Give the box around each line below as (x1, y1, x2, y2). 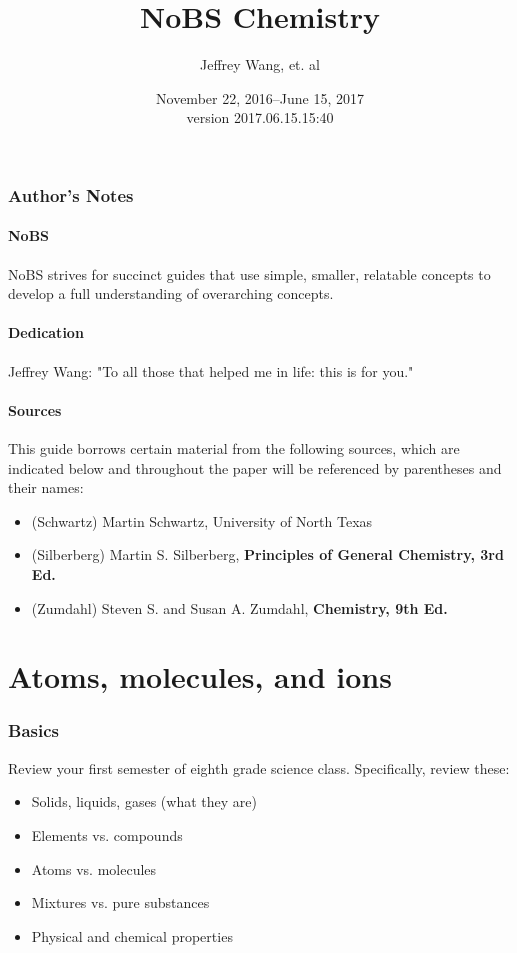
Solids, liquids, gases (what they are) (31, 791, 257, 812)
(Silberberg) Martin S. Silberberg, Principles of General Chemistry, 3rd (31, 544, 504, 565)
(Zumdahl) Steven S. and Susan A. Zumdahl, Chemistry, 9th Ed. (31, 597, 448, 618)
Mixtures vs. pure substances (31, 892, 210, 913)
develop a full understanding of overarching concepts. (8, 283, 334, 304)
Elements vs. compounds (31, 824, 183, 845)
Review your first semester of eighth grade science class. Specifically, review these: (8, 757, 510, 778)
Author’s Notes (8, 182, 134, 207)
